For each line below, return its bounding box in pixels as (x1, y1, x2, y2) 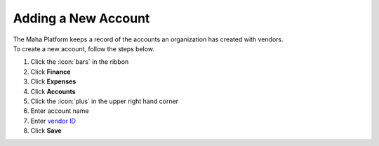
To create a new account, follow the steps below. (13, 44, 154, 53)
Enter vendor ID (30, 117, 77, 125)
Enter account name (30, 107, 89, 115)
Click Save (30, 126, 62, 135)
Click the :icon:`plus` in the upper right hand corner (30, 97, 179, 105)
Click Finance (30, 67, 71, 76)
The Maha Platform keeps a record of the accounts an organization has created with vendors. (13, 35, 284, 44)
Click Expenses (30, 77, 77, 86)
